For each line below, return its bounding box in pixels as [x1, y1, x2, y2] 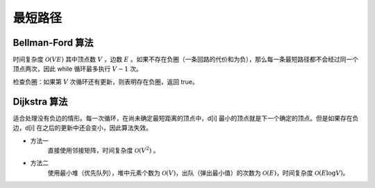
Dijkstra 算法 [12, 96, 68, 108]
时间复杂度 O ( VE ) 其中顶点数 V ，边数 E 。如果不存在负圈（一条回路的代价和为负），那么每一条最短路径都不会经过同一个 [12, 55, 359, 64]
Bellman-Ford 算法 [12, 37, 94, 49]
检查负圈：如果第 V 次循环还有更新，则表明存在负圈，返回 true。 [12, 77, 199, 86]
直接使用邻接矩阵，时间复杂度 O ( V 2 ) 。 [47, 146, 160, 154]
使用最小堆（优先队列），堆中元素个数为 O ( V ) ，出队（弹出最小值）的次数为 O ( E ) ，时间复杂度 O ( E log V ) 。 [47, 169, 349, 177]
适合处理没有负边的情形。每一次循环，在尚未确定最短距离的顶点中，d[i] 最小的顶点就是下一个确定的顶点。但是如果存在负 [12, 114, 359, 122]
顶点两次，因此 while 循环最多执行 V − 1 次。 [12, 65, 142, 73]
